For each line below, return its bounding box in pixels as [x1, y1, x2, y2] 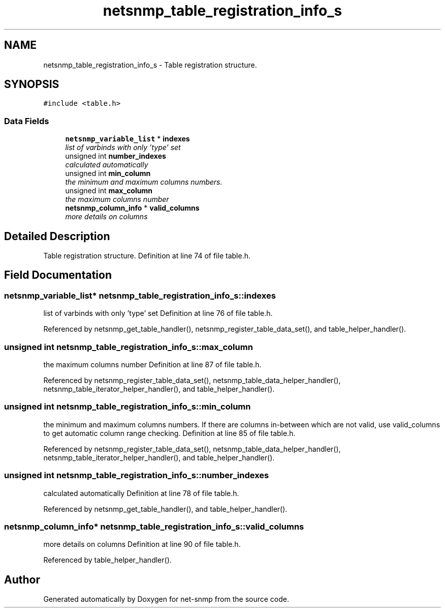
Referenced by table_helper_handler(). [43, 556, 172, 565]
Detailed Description [4, 229, 110, 243]
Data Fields [4, 115, 49, 126]
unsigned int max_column [65, 186, 152, 195]
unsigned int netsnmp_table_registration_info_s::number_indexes [4, 470, 269, 481]
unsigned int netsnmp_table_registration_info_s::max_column [4, 341, 253, 352]
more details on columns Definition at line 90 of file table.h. [43, 540, 241, 549]
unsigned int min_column [65, 169, 151, 178]
